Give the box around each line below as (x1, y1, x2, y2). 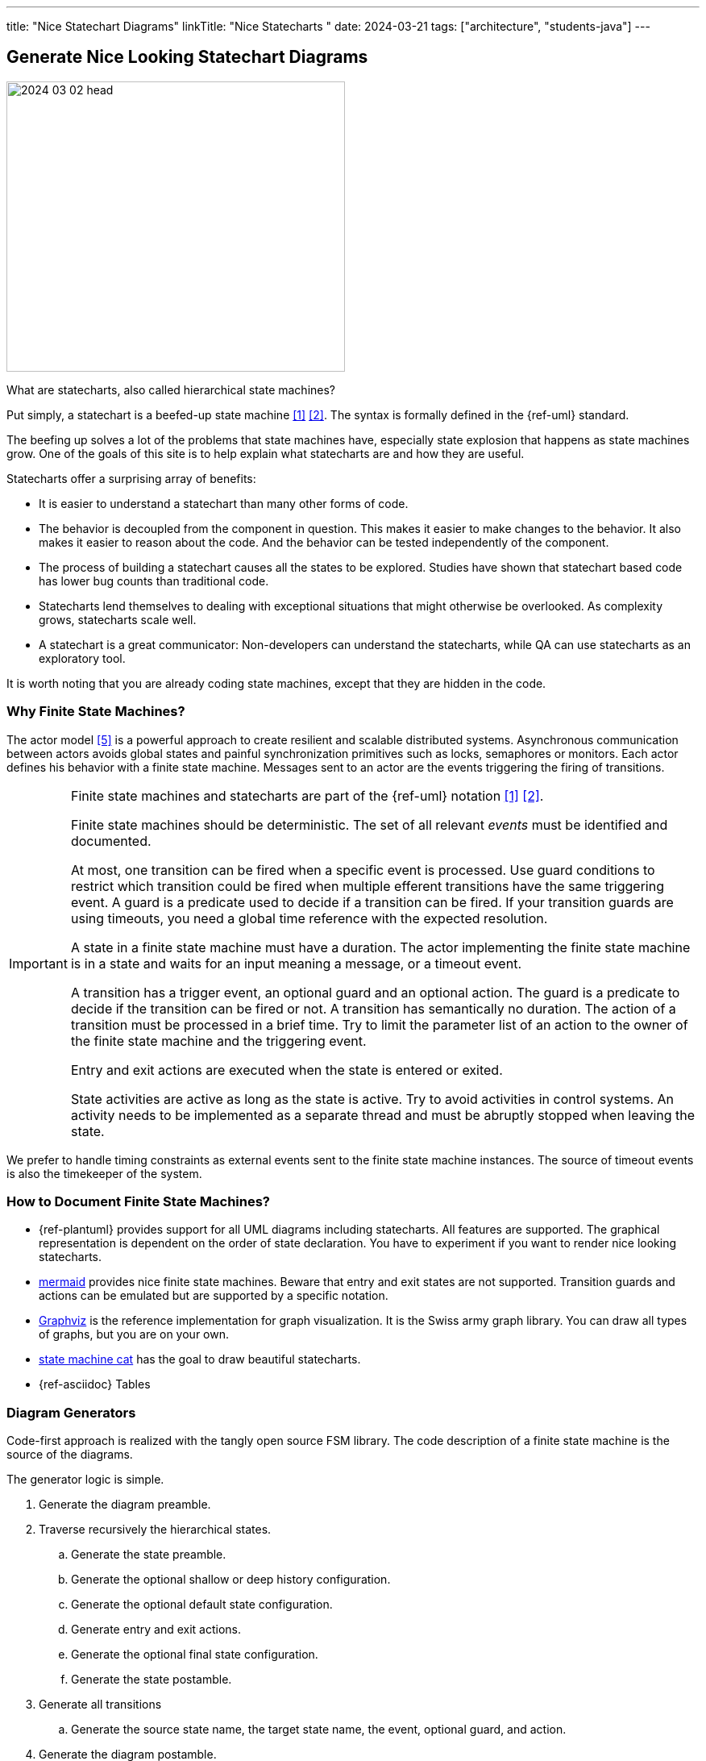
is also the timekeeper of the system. (6, 1166, 202, 1180)
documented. (70, 832, 152, 849)
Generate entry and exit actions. (71, 1622, 241, 1637)
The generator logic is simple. (6, 1472, 164, 1487)
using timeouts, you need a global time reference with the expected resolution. (70, 910, 548, 926)
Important (9, 955, 68, 972)
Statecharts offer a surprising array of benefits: (6, 471, 256, 485)
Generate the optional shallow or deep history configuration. (71, 1572, 391, 1587)
